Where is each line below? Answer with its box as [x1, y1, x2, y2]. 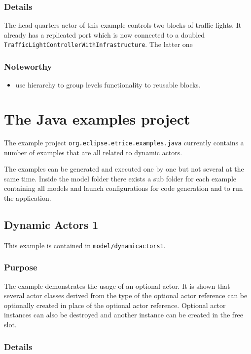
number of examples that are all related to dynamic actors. [4, 147, 182, 157]
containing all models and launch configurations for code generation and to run [4, 183, 243, 193]
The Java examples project [4, 109, 190, 129]
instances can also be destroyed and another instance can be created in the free [4, 310, 244, 320]
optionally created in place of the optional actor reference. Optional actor [4, 300, 226, 310]
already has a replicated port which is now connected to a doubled [4, 29, 205, 40]
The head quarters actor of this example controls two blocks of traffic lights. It [4, 20, 242, 30]
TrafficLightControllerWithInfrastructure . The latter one [4, 39, 193, 49]
